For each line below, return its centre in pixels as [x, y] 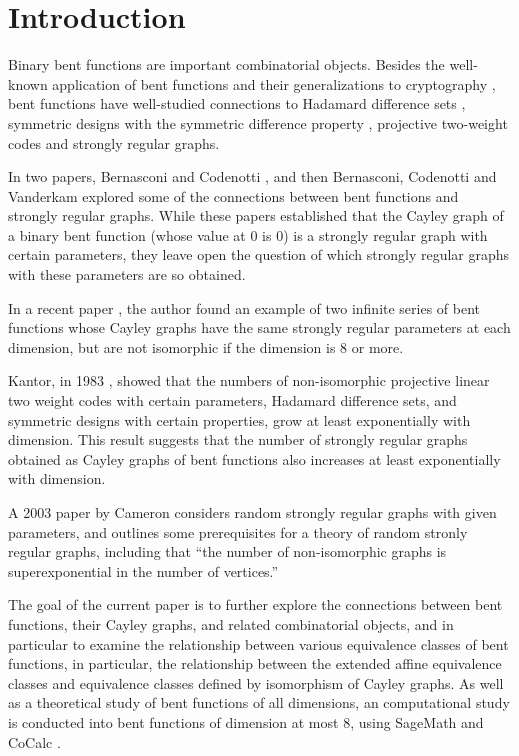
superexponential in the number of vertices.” [143, 570]
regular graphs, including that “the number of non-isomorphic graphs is [227, 551]
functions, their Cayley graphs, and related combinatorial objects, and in [231, 623]
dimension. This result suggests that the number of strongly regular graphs [238, 439]
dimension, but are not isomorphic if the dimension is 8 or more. [206, 346]
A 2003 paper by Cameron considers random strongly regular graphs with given [252, 512]
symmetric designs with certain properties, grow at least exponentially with [239, 419]
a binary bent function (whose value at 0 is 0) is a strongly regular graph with [248, 234]
